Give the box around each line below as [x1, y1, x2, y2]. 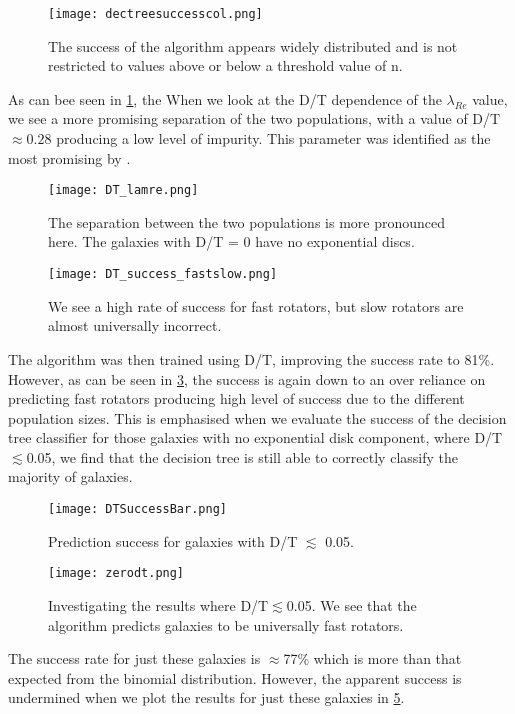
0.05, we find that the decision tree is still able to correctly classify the [26, 446, 458, 467]
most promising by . [8, 147, 131, 168]
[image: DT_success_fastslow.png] [48, 267, 278, 282]
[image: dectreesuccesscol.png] [48, 7, 263, 21]
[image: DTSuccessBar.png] [48, 502, 227, 517]
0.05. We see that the [286, 594, 417, 615]
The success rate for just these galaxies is [8, 648, 261, 669]
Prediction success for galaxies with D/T [48, 530, 298, 551]
